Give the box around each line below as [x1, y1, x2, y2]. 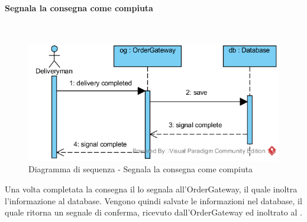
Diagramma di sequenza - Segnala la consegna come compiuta [28, 163, 253, 175]
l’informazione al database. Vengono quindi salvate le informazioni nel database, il [5, 194, 302, 207]
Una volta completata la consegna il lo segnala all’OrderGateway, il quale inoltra [5, 182, 298, 195]
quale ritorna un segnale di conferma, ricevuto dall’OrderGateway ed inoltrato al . [5, 206, 302, 218]
